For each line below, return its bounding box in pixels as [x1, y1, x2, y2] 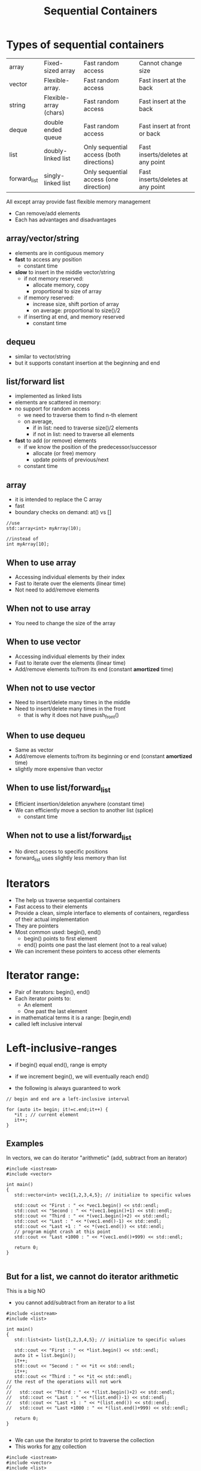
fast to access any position [14, 256, 82, 263]
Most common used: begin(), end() [14, 928, 102, 935]
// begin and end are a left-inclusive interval [6, 1096, 130, 1102]
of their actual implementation [14, 915, 89, 923]
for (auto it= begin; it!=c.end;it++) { [6, 1106, 109, 1112]
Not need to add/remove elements [14, 586, 100, 593]
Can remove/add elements [14, 209, 81, 217]
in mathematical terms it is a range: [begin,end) [14, 1014, 132, 1021]
